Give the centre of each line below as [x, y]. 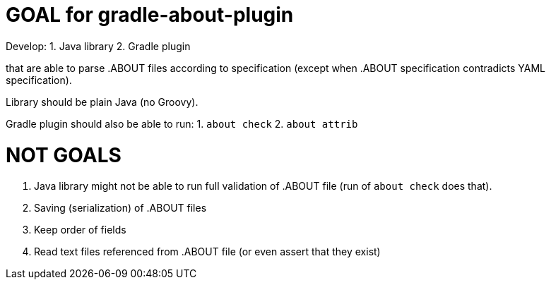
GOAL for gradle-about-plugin [150, 15]
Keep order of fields [80, 230]
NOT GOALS [64, 155]
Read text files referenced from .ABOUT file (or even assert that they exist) [207, 252]
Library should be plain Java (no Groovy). [102, 102]
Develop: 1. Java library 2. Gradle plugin [98, 46]
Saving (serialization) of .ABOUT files [120, 208]
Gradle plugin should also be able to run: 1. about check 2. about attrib [182, 123]
